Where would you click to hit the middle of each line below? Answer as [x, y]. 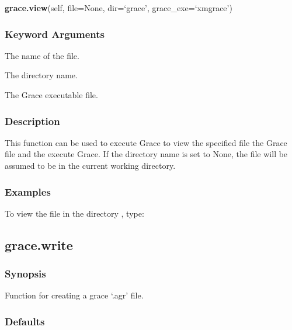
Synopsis [25, 274]
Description [32, 121]
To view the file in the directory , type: [74, 213]
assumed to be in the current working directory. [90, 165]
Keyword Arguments [55, 34]
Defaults [25, 321]
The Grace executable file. [51, 95]
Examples [28, 191]
